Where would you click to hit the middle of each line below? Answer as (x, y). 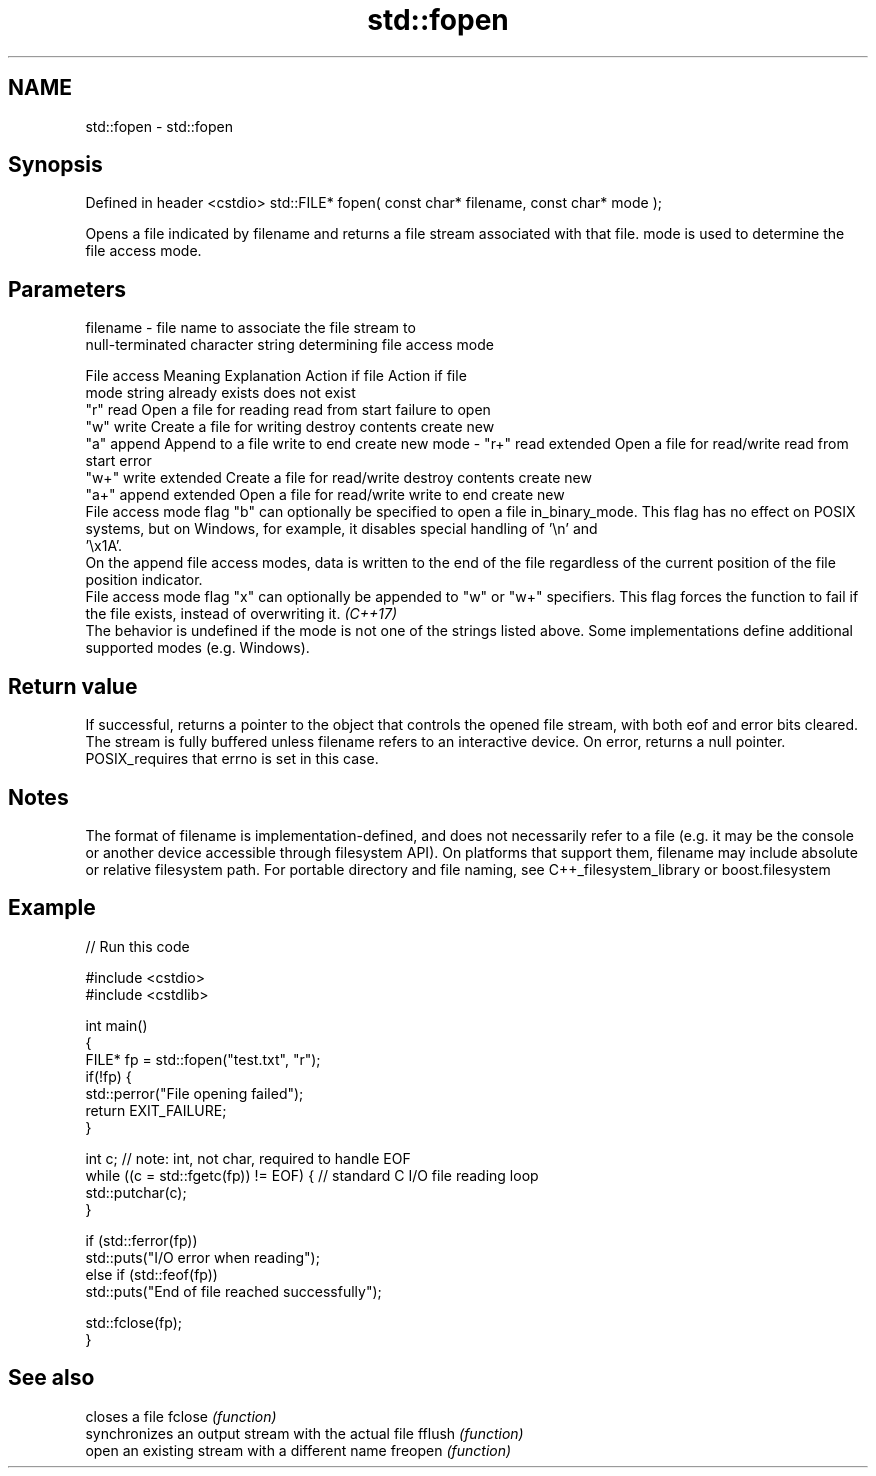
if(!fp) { (108, 1076)
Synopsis (55, 165)
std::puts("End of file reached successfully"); (233, 1291)
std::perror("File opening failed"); (194, 1093)
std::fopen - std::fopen (159, 126)
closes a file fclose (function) (181, 1416)
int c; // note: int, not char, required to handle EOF (248, 1158)
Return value (73, 686)
